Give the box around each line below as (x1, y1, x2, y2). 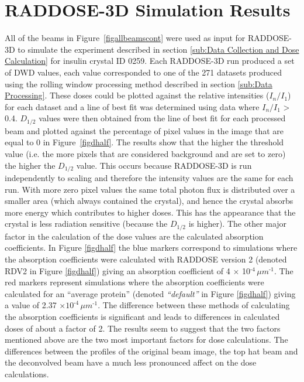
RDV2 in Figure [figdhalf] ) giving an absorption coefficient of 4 (5, 264, 230, 277)
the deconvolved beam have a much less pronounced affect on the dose (5, 356, 257, 369)
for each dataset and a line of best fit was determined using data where (5, 100, 260, 112)
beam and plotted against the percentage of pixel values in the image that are (5, 124, 284, 137)
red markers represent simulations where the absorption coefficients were (5, 276, 264, 288)
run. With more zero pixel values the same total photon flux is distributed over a (5, 183, 295, 195)
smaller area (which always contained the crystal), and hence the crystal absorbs (5, 195, 293, 207)
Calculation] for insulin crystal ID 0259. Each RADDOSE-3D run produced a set (5, 54, 295, 67)
